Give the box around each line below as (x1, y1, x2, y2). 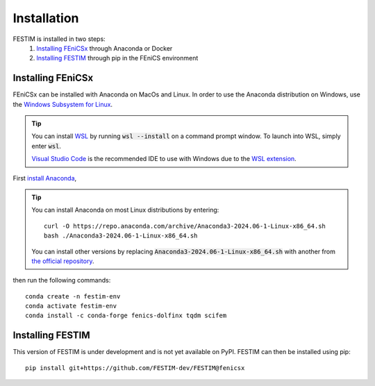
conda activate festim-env (25, 302, 117, 310)
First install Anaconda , (12, 174, 77, 182)
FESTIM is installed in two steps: (12, 35, 106, 43)
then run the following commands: (12, 276, 111, 285)
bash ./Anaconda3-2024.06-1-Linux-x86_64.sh (44, 232, 198, 240)
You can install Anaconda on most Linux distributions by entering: (31, 205, 219, 215)
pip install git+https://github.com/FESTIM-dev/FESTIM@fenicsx (25, 364, 245, 371)
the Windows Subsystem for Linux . (12, 100, 113, 108)
